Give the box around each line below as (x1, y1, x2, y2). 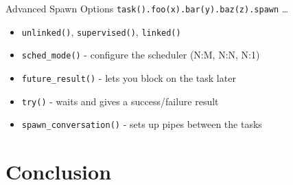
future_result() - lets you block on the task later (21, 70, 236, 85)
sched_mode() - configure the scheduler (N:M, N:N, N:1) (21, 47, 260, 62)
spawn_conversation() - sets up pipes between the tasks (21, 117, 262, 131)
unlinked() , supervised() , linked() (21, 24, 181, 39)
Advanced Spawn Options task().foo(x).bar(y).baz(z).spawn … (5, 1, 289, 15)
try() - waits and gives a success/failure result (21, 94, 219, 108)
